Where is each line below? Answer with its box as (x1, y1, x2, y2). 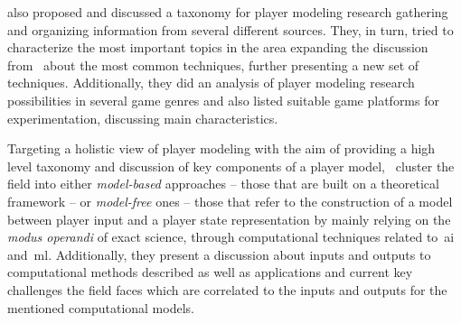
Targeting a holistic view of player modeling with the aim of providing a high (7, 139, 436, 158)
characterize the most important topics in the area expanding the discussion (7, 38, 428, 57)
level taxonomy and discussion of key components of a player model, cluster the (7, 156, 455, 175)
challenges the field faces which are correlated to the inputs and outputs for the (7, 280, 447, 299)
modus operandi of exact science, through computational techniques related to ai (7, 227, 455, 246)
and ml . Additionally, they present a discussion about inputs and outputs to (7, 245, 431, 263)
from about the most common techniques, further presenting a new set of (7, 55, 419, 74)
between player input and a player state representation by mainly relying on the (7, 209, 451, 228)
